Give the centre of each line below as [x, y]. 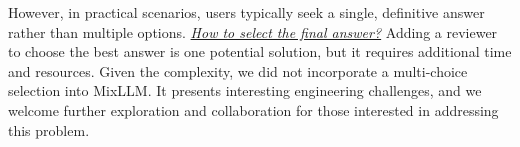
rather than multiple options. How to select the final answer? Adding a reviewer [253, 31]
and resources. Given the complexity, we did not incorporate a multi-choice [238, 70]
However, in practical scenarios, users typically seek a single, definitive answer [246, 12]
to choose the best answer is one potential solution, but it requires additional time [260, 51]
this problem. [49, 129]
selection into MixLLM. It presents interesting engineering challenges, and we [245, 90]
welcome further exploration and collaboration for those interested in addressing [253, 109]
